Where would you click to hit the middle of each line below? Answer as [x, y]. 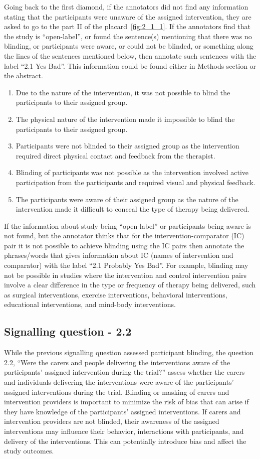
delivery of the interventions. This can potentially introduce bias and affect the [125, 441]
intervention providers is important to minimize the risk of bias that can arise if [126, 402]
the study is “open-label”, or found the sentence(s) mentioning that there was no [128, 36]
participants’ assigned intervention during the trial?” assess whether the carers [124, 372]
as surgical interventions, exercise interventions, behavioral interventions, [116, 294]
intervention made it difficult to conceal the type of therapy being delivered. [133, 209]
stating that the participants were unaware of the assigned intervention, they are [128, 16]
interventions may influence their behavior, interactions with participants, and [124, 431]
